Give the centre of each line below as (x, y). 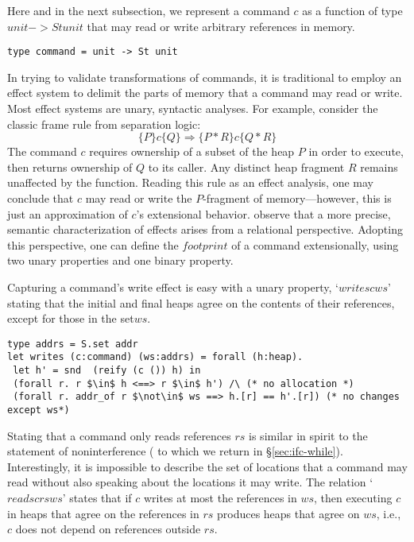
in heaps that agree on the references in (103, 513)
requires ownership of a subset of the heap (192, 151)
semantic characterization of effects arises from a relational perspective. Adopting (205, 229)
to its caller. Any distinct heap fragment (246, 166)
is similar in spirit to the (308, 435)
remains (379, 166)
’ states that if (97, 498)
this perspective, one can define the (93, 244)
